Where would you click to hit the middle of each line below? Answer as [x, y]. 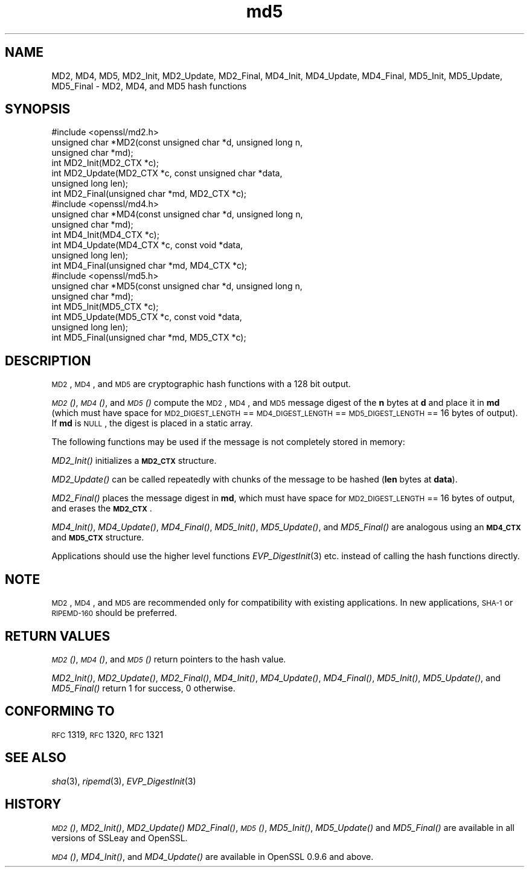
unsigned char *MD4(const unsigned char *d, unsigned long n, [177, 214]
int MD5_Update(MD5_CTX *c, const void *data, [147, 317]
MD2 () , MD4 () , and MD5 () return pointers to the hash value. [169, 659]
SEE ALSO [36, 758]
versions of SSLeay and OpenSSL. [120, 838]
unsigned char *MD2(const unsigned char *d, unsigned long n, [177, 143]
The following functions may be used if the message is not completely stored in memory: [228, 442]
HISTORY [33, 804]
